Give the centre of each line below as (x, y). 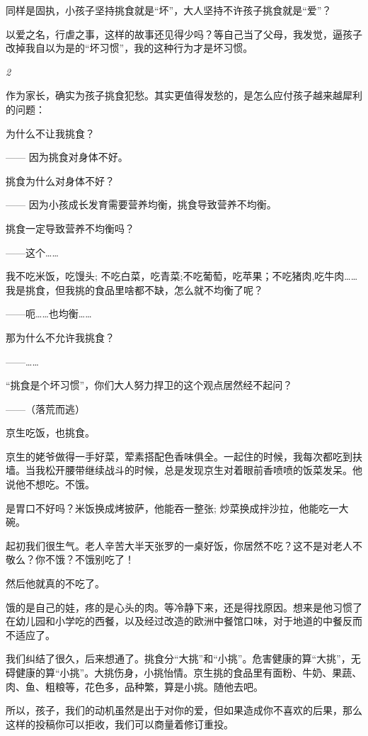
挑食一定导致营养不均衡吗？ (70, 228)
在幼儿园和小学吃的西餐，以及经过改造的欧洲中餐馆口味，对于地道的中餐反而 (184, 621)
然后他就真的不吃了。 (55, 583)
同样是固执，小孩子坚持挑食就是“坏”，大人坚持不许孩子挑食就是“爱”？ (169, 10)
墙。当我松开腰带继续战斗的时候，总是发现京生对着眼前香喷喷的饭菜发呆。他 (184, 470)
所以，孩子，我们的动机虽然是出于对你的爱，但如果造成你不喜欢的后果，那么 (184, 710)
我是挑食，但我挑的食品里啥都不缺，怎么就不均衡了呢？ (134, 289)
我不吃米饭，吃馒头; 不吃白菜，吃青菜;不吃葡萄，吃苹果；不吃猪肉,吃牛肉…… (182, 276)
